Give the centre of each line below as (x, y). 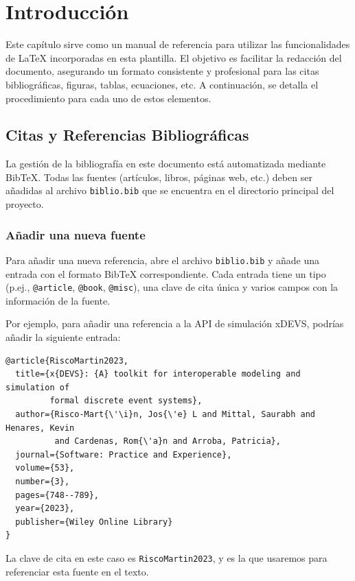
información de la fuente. (58, 300)
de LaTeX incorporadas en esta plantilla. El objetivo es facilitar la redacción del (174, 57)
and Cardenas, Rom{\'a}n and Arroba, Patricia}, (168, 441)
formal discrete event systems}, (126, 401)
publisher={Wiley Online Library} (94, 522)
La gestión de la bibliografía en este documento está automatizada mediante (166, 164)
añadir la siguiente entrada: (63, 337)
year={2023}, (45, 509)
